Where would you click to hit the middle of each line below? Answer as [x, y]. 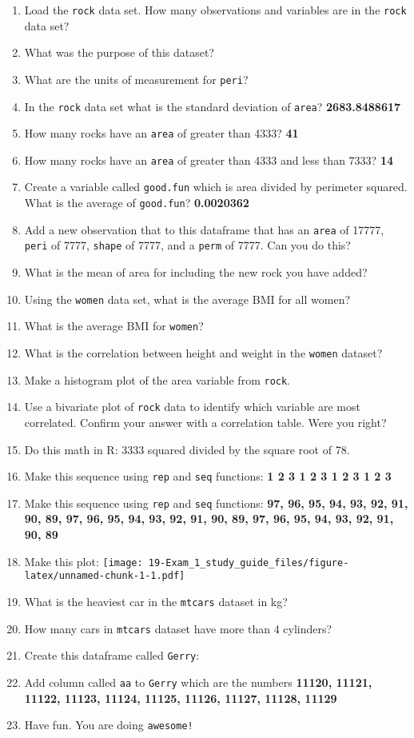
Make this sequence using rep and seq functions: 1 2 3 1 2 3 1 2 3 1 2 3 [208, 476]
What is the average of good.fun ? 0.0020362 [137, 203]
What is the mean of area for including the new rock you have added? [196, 272]
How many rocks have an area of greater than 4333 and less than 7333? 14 [209, 160]
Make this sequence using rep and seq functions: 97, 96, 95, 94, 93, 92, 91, [216, 503]
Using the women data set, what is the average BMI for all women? [187, 299]
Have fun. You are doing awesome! [109, 725]
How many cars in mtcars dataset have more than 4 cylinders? [178, 628]
